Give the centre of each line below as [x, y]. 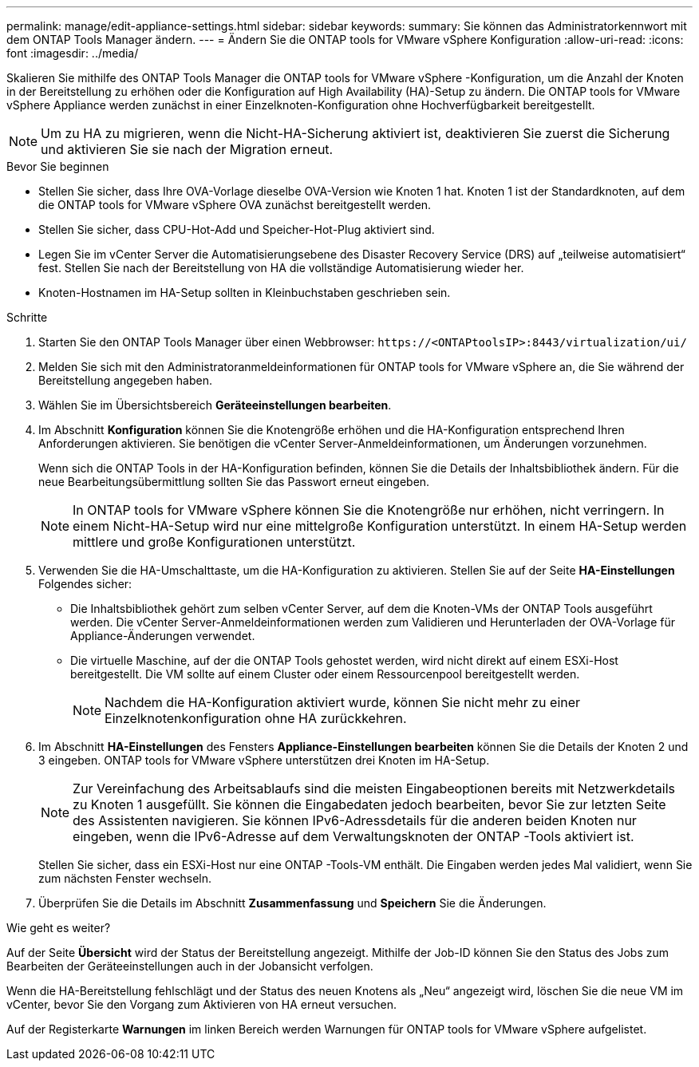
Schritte [27, 317]
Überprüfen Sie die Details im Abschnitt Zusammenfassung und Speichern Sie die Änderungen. [292, 903]
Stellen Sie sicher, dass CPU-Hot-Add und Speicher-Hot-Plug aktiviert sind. [237, 229]
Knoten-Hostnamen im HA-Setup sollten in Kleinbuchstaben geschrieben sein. [245, 292]
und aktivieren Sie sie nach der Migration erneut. [187, 149]
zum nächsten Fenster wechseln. [125, 878]
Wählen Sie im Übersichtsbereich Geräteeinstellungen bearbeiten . [215, 405]
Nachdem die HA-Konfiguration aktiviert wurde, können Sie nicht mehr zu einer [343, 702]
